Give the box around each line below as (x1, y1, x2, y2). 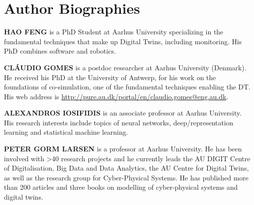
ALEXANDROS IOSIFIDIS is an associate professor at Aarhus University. (4, 108, 242, 118)
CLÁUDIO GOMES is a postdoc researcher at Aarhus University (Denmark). (4, 62, 247, 72)
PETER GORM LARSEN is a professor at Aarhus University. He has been (4, 144, 242, 154)
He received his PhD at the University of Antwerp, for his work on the (4, 72, 216, 82)
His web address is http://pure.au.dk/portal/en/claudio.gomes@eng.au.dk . (4, 91, 228, 101)
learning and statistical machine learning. (4, 127, 128, 137)
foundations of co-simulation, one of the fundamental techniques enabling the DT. (4, 82, 251, 92)
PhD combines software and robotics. (4, 46, 116, 56)
